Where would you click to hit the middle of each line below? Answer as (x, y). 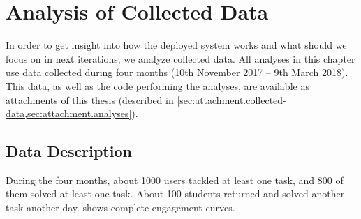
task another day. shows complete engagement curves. (120, 207)
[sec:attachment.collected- (231, 99)
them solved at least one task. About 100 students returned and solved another (175, 194)
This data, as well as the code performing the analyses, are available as (157, 85)
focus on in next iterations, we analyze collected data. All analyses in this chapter (180, 58)
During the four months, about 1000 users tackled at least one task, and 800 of (175, 180)
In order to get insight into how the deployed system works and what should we (176, 45)
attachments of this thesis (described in (90, 99)
